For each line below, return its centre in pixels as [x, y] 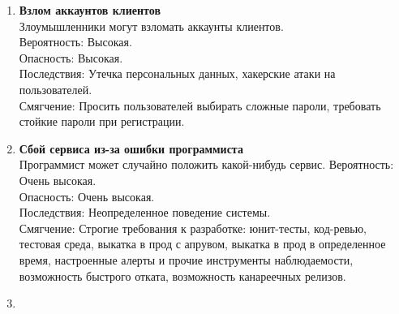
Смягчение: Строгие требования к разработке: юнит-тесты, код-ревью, [193, 228]
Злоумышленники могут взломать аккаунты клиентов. [151, 26]
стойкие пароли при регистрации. [102, 121]
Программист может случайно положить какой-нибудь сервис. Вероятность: [206, 164]
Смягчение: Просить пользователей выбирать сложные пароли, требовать [200, 105]
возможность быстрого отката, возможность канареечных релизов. [182, 275]
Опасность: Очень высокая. [87, 196]
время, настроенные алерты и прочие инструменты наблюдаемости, [186, 259]
